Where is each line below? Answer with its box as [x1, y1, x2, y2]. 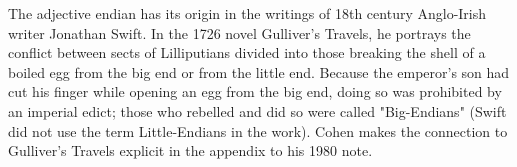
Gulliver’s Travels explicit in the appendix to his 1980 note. [8, 140, 373, 161]
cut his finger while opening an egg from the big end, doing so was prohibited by [8, 81, 502, 102]
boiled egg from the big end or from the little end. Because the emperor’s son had [8, 61, 510, 82]
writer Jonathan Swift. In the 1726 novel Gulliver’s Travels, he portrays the [8, 22, 471, 43]
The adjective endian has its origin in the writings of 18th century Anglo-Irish [8, 3, 487, 23]
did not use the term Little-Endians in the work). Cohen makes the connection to [8, 120, 508, 141]
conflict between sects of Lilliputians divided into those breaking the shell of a [8, 42, 486, 63]
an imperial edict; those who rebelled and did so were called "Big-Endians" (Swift [8, 100, 507, 121]
